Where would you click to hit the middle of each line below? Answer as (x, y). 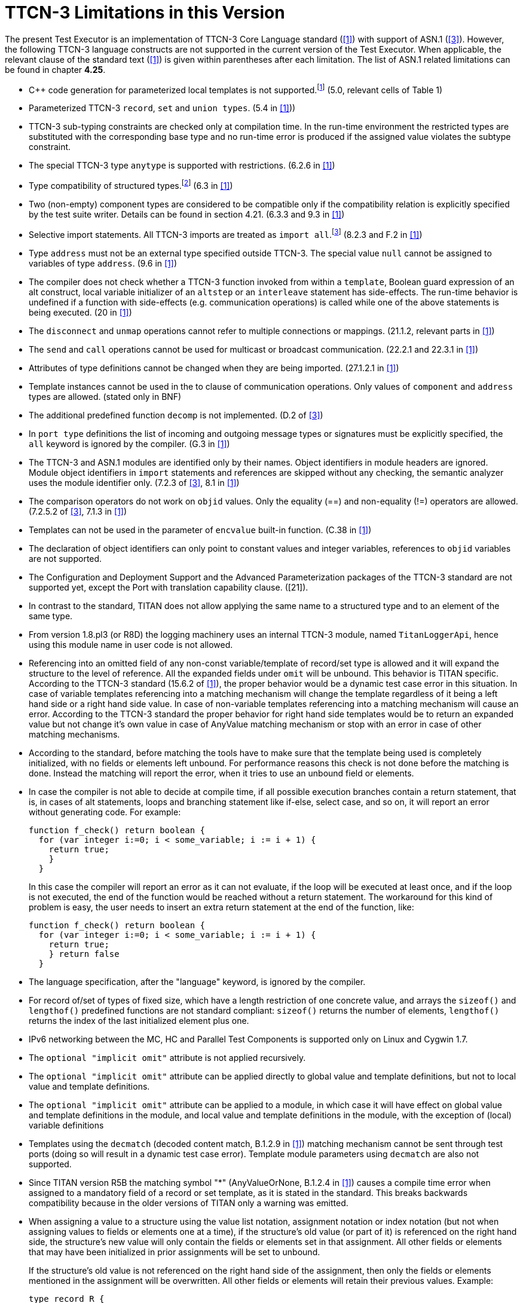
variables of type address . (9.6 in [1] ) (103, 263)
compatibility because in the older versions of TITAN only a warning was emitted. (189, 1203)
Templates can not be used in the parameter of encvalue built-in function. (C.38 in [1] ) (200, 530)
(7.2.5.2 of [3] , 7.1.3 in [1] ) (78, 511)
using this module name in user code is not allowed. (131, 644)
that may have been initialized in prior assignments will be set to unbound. (175, 1252)
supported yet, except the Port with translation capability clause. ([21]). (169, 587)
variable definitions (66, 1125)
